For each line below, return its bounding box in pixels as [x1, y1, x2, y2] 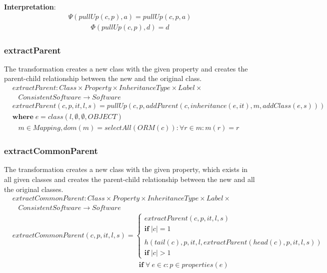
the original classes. [4, 183, 63, 194]
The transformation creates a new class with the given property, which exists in [4, 164, 248, 174]
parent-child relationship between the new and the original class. [4, 73, 202, 83]
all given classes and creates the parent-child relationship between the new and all [4, 174, 255, 184]
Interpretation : [4, 1, 56, 11]
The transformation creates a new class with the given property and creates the [4, 63, 248, 73]
